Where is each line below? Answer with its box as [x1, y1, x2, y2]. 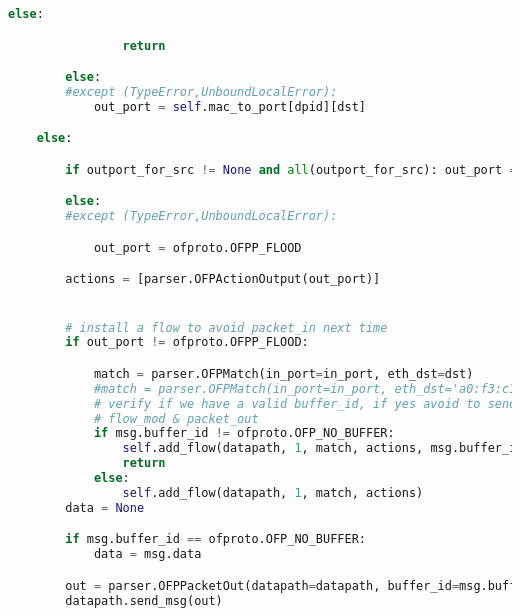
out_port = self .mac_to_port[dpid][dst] [93, 99, 366, 114]
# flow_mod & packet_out [93, 411, 259, 426]
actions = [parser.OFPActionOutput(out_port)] [65, 272, 381, 287]
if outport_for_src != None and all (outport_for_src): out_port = [65, 162, 517, 177]
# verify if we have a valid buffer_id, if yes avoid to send [93, 396, 517, 411]
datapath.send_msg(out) [65, 593, 223, 608]
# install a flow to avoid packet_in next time [65, 320, 388, 335]
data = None [65, 500, 145, 515]
